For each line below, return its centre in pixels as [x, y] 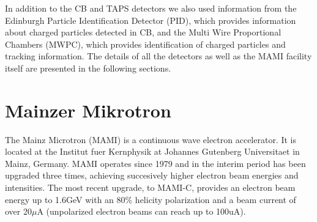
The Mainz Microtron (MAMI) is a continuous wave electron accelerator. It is [151, 139]
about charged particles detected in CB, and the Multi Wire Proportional [143, 32]
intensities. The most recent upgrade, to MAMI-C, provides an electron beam [150, 187]
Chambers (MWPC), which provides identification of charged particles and [145, 44]
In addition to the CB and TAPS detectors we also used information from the [151, 8]
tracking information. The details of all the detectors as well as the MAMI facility [158, 56]
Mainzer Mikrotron [88, 110]
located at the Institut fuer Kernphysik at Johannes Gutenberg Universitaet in [152, 151]
